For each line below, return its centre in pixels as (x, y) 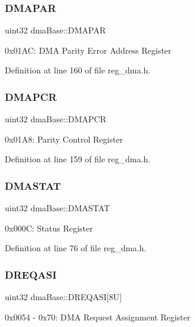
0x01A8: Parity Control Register (64, 139)
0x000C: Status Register (49, 228)
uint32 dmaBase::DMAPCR (56, 119)
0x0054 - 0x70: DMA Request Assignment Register (98, 317)
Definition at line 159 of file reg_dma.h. (78, 159)
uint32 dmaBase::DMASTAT (58, 208)
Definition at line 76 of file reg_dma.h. (76, 248)
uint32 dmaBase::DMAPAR (55, 30)
